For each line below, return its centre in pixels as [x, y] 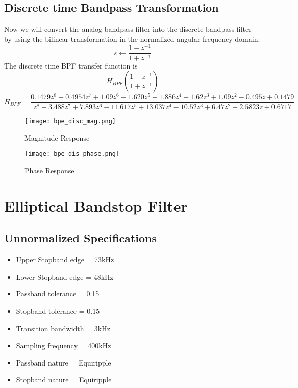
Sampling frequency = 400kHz [64, 345]
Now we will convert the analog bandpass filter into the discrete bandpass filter [128, 29]
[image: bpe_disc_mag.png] [70, 121]
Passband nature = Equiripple [64, 362]
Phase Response [49, 170]
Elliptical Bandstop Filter [96, 205]
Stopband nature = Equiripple [64, 380]
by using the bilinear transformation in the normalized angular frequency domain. [132, 39]
